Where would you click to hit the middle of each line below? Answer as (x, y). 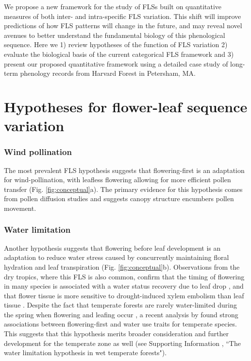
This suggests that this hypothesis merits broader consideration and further (116, 334)
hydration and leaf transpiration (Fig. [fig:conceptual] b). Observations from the (122, 266)
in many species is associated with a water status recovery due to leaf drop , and (124, 286)
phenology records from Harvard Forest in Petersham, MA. (108, 73)
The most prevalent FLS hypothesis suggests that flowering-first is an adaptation (124, 170)
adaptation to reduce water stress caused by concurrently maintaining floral (117, 257)
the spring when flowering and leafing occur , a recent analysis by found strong (121, 314)
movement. (20, 208)
